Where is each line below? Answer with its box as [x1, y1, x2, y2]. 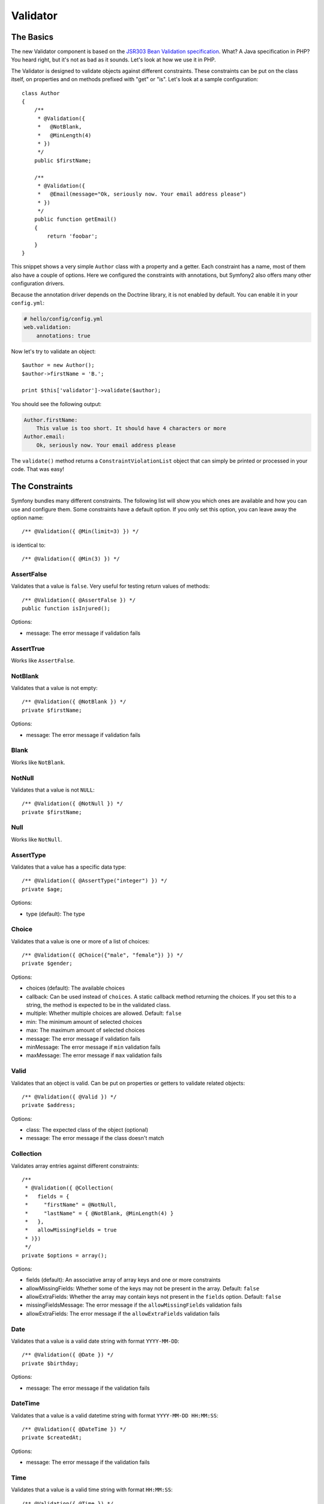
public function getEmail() [34, 216, 117, 223]
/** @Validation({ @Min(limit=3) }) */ [22, 528, 139, 535]
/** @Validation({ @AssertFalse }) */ [22, 596, 136, 603]
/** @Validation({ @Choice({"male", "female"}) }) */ [22, 952, 183, 959]
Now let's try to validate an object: [11, 348, 96, 355]
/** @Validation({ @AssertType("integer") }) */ [22, 877, 167, 884]
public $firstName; [34, 157, 92, 164]
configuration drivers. [11, 280, 65, 287]
